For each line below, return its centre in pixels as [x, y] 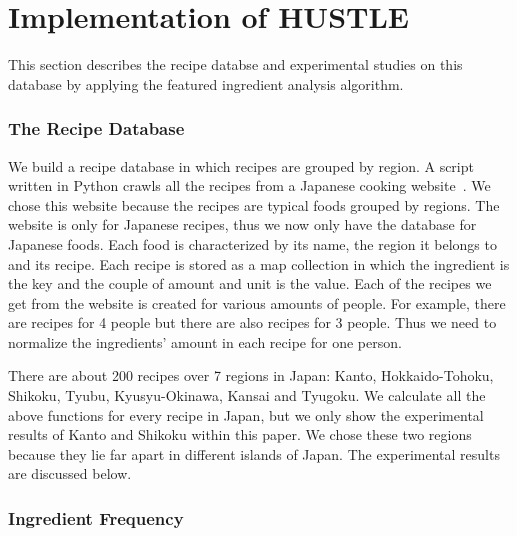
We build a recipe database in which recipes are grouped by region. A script [241, 165]
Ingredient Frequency [96, 517]
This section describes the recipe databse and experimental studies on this [235, 64]
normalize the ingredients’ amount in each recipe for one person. [205, 341]
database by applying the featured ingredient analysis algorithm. [206, 83]
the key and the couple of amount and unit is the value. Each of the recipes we [250, 283]
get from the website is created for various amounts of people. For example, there [257, 302]
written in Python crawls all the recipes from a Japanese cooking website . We [249, 185]
